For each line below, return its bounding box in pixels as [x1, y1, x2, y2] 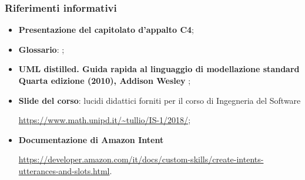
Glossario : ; [18, 43, 65, 55]
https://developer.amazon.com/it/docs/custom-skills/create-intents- [18, 153, 264, 165]
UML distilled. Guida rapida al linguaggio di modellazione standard [18, 63, 300, 75]
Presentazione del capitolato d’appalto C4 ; [18, 23, 194, 36]
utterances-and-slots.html [18, 164, 110, 176]
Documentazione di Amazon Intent [18, 133, 164, 145]
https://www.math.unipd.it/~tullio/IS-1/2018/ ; [18, 114, 191, 126]
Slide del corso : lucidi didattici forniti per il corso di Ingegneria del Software [18, 94, 301, 106]
